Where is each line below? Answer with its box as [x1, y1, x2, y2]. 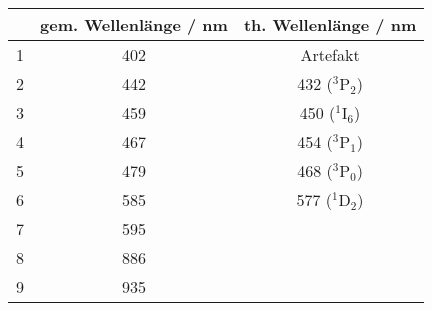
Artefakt [300, 43, 360, 66]
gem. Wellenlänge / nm [40, 13, 228, 36]
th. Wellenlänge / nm [243, 13, 417, 36]
